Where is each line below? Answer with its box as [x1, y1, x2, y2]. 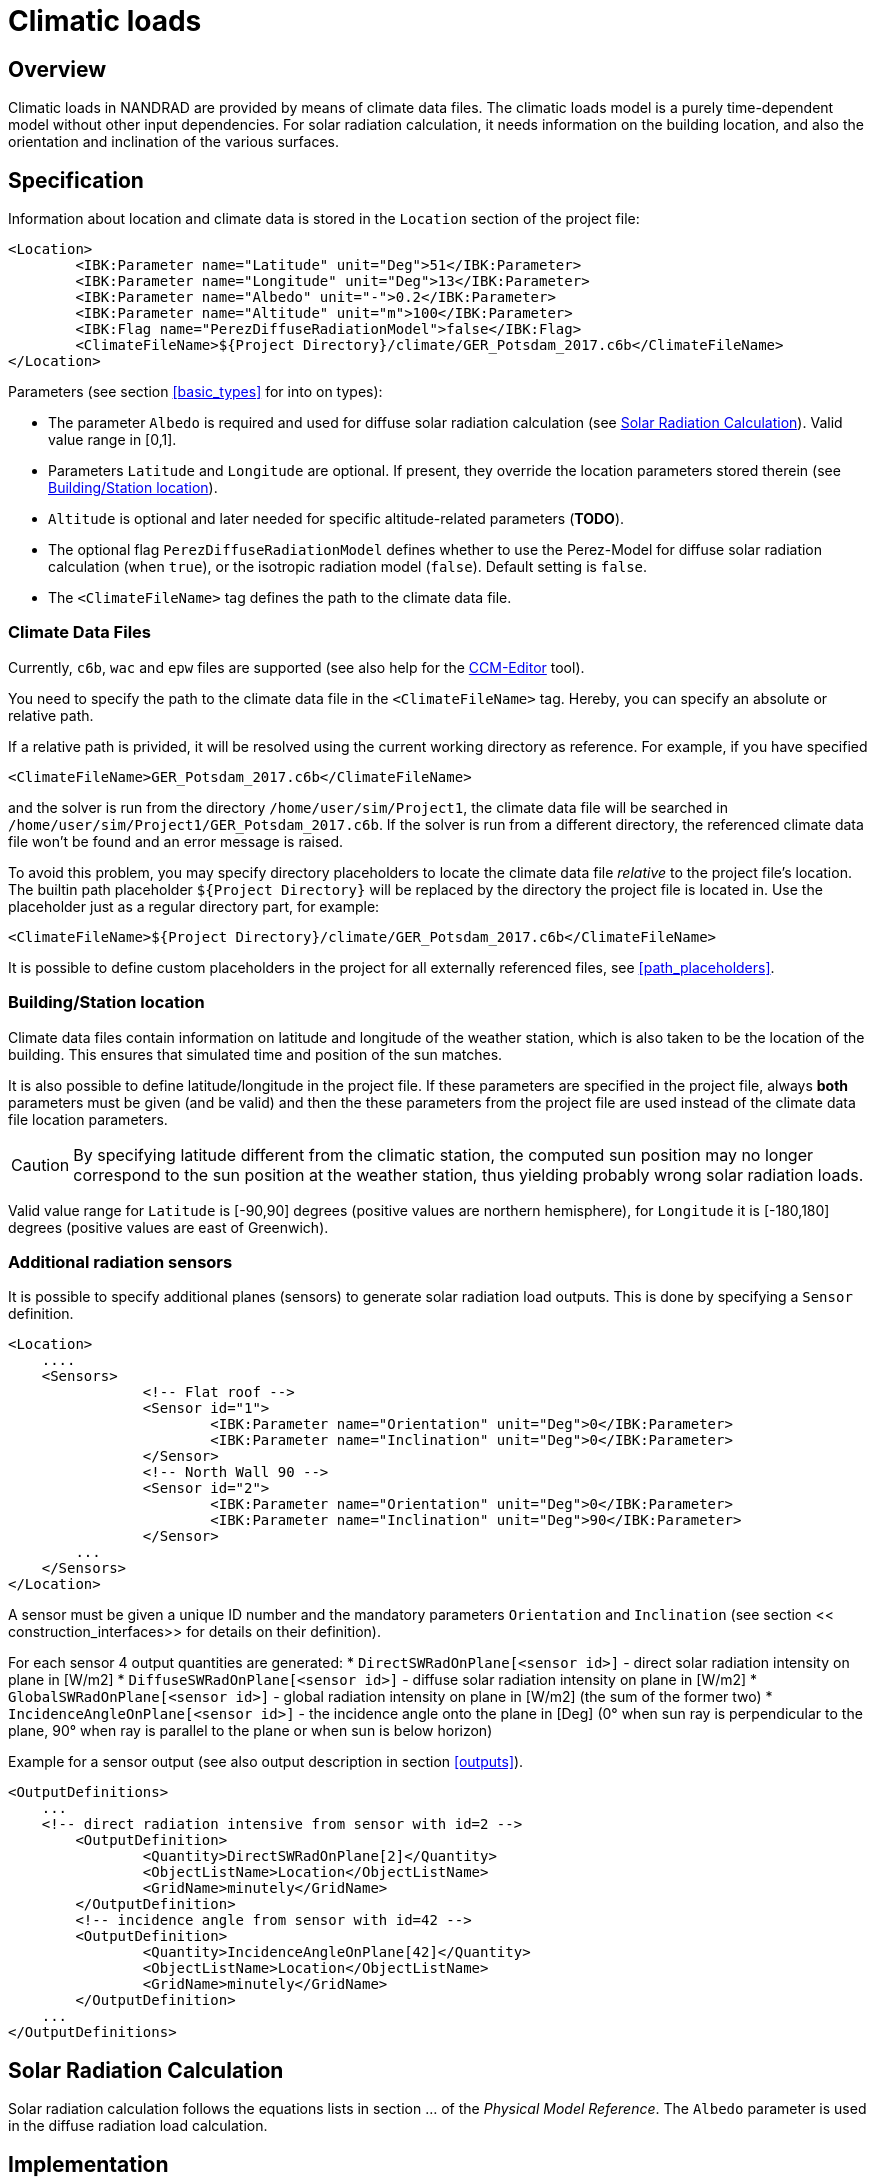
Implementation [8, 2151, 169, 2177]
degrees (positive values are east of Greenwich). [8, 1218, 329, 1236]
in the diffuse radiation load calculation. [8, 2117, 268, 2135]
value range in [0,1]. [48, 431, 177, 449]
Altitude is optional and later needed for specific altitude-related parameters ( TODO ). [48, 510, 625, 528]
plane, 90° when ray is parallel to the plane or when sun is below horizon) [8, 1722, 493, 1740]
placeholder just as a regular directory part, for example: [8, 897, 380, 915]
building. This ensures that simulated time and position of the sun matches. [8, 1045, 503, 1063]
